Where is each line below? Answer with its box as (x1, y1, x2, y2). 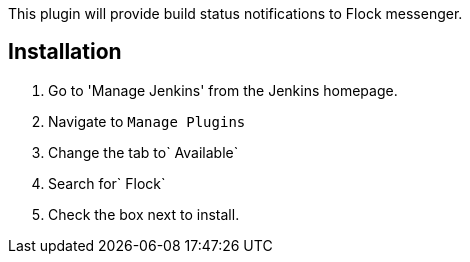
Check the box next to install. (48, 205, 240, 223)
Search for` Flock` (48, 174, 166, 192)
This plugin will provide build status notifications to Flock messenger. (8, 5, 463, 22)
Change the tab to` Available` (48, 143, 239, 161)
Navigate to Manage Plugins (48, 112, 246, 130)
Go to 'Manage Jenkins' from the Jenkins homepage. (48, 81, 398, 99)
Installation (8, 39, 122, 65)
